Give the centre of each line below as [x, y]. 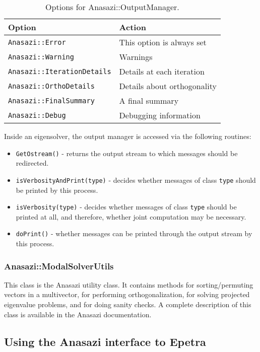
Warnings [136, 57]
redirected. [32, 163]
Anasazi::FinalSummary [51, 100]
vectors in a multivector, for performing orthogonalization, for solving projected [127, 294]
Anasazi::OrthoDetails [51, 86]
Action [133, 27]
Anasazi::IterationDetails [60, 71]
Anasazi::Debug [37, 115]
